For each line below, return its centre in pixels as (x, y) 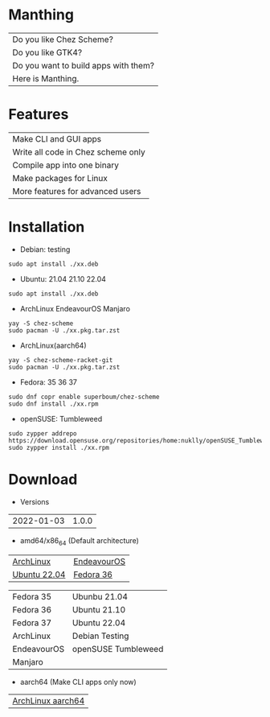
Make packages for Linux (60, 178)
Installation (47, 227)
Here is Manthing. (46, 78)
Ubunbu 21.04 (100, 596)
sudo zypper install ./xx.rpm (59, 447)
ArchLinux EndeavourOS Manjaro (75, 308)
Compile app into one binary (65, 165)
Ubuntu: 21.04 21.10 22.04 (63, 278)
